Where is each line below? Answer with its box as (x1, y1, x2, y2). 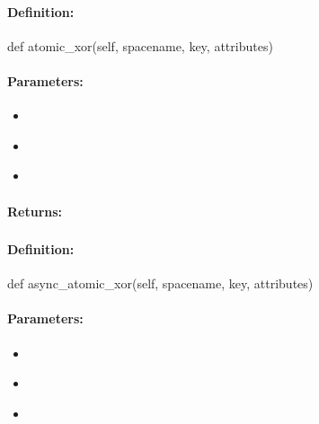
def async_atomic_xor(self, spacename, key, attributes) (7, 274, 314, 293)
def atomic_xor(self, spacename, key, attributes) (7, 36, 273, 55)
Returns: (7, 201, 63, 220)
